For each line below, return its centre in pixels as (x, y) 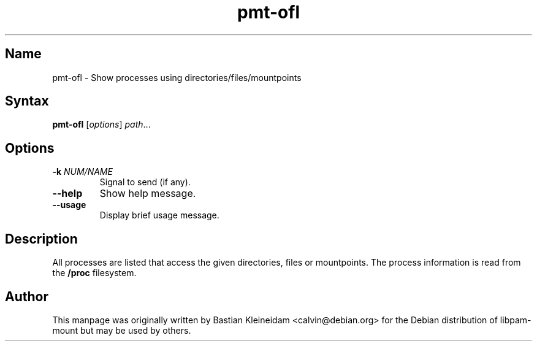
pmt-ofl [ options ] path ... (101, 125)
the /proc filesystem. (94, 273)
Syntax (27, 101)
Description (41, 239)
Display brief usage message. (159, 215)
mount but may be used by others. (122, 330)
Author (27, 296)
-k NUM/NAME (82, 172)
